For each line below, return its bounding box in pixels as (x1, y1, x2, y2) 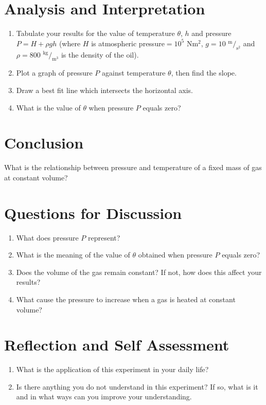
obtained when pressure (138, 249, 212, 260)
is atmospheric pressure (91, 38, 165, 48)
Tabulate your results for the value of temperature (16, 28, 175, 39)
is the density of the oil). (61, 49, 139, 60)
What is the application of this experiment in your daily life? (16, 364, 209, 375)
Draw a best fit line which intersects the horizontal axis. (16, 84, 193, 95)
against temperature (101, 67, 166, 78)
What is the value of (16, 102, 81, 113)
